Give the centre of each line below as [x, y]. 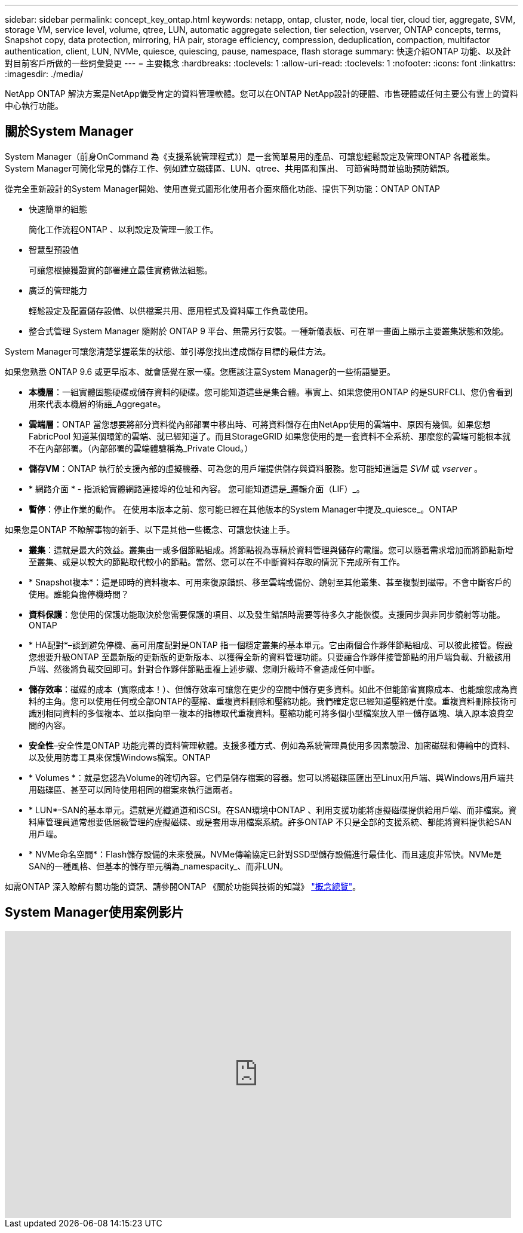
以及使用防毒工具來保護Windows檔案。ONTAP [120, 757]
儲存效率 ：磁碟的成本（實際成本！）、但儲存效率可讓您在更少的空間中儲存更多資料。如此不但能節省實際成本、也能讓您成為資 [273, 689]
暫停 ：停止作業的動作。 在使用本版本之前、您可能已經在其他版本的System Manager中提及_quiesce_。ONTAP [243, 509]
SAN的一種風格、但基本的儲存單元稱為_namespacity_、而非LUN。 [159, 866]
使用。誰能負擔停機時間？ [79, 594]
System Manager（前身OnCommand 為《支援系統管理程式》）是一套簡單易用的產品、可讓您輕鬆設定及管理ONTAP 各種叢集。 [250, 156]
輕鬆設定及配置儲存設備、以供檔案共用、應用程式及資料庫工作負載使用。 [171, 310]
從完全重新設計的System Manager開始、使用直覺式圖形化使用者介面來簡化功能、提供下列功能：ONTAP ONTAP [223, 188]
